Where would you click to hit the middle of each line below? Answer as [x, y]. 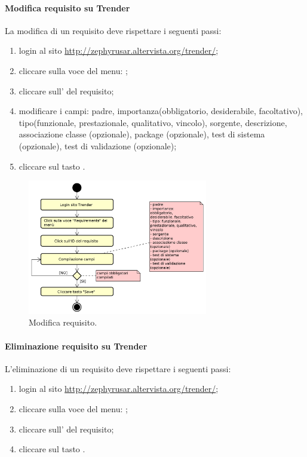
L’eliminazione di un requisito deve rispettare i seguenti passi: [118, 368]
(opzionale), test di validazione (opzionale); [98, 145]
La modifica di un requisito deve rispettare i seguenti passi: [113, 30]
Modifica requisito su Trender [67, 7]
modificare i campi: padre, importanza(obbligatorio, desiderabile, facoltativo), [161, 111]
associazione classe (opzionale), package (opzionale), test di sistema [142, 134]
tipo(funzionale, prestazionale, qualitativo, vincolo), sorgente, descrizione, [153, 122]
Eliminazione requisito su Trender [76, 346]
